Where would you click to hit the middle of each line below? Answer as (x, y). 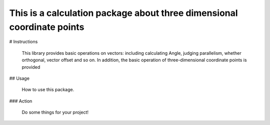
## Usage (19, 78)
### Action (21, 101)
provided (31, 67)
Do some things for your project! (55, 113)
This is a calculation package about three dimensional (123, 13)
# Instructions (23, 42)
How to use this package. (48, 90)
